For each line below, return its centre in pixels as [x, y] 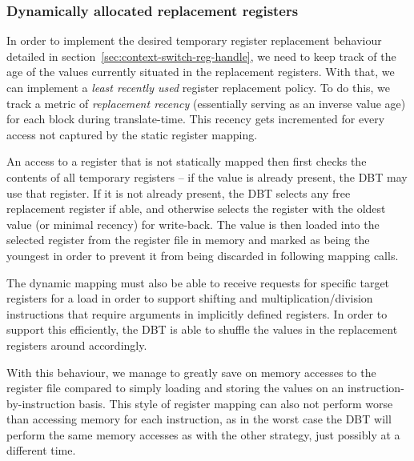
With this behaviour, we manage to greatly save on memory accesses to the [191, 372]
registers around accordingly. [77, 345]
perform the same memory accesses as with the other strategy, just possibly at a [203, 434]
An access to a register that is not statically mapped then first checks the [187, 161]
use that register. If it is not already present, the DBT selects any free [179, 192]
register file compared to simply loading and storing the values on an [175, 388]
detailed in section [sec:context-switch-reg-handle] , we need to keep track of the [201, 56]
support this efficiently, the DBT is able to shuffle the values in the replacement [202, 329]
